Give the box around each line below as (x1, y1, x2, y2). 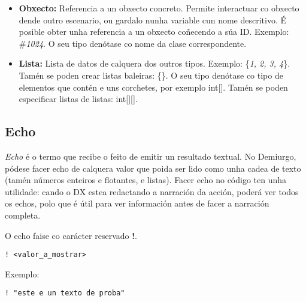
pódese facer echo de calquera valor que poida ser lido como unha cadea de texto (5, 162, 301, 174)
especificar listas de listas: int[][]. (19, 92, 138, 105)
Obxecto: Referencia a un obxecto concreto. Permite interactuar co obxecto (19, 2, 299, 14)
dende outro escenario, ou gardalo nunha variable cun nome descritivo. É (19, 13, 287, 26)
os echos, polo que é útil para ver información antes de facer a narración (5, 197, 269, 210)
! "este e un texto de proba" (5, 289, 125, 298)
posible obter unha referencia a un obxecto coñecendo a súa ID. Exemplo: (19, 25, 289, 38)
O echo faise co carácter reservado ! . (5, 229, 138, 241)
